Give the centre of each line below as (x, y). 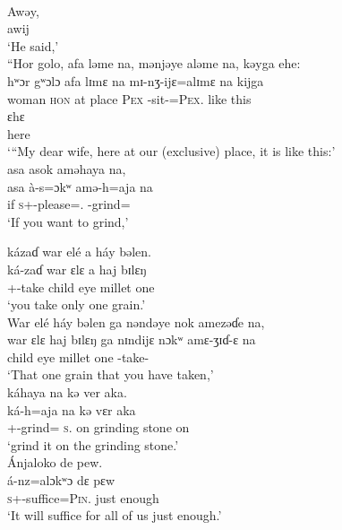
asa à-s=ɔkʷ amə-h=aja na (80, 186)
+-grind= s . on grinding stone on (98, 427)
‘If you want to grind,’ (68, 221)
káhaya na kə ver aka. (67, 392)
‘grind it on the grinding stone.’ (93, 444)
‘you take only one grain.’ (77, 304)
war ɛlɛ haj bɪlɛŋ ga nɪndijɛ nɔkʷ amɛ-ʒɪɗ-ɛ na (132, 339)
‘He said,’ (33, 45)
